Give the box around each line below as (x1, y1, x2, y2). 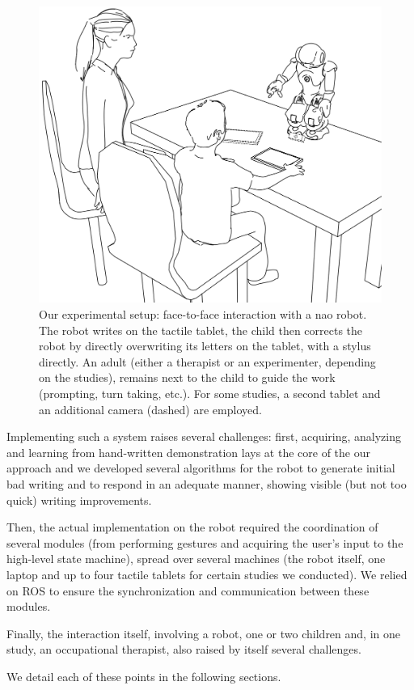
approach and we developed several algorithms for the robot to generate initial (6, 459, 395, 476)
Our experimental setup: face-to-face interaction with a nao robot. (39, 306, 367, 323)
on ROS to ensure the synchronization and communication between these (6, 582, 370, 599)
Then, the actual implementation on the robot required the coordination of (6, 519, 378, 535)
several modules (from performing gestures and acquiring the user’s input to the (6, 534, 403, 551)
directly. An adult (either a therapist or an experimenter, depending (39, 353, 376, 370)
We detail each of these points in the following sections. (6, 667, 281, 684)
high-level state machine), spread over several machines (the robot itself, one (6, 550, 386, 567)
